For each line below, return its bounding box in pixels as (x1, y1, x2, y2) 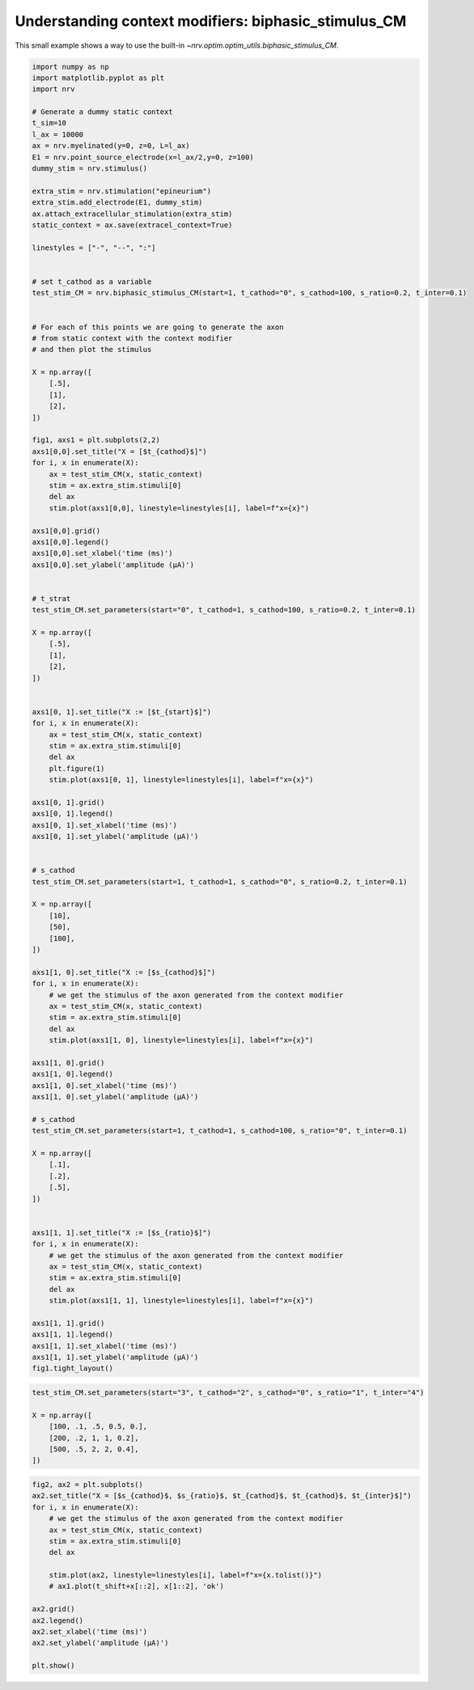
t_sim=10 (32, 118, 67, 128)
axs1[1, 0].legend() (32, 1069, 113, 1079)
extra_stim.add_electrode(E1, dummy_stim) (32, 198, 203, 207)
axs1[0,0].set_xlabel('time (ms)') (32, 549, 173, 558)
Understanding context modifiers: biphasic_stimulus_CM (15, 12, 407, 30)
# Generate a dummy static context (32, 108, 173, 116)
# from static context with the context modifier (32, 333, 233, 343)
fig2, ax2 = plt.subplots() (32, 1480, 143, 1489)
